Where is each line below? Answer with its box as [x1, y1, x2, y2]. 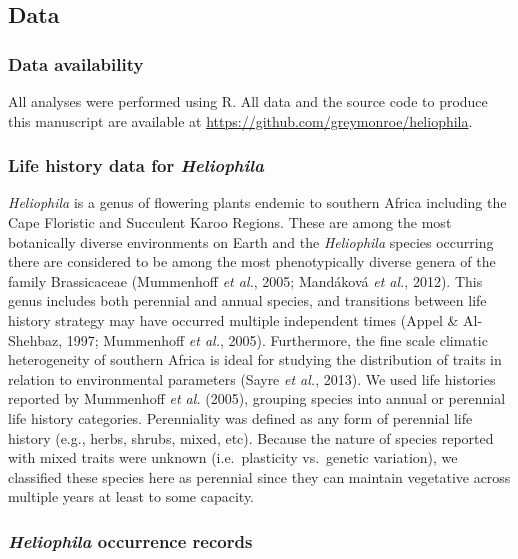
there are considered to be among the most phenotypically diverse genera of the [8, 251, 496, 272]
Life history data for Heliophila [8, 153, 264, 178]
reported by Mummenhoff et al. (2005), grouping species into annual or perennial [8, 388, 506, 409]
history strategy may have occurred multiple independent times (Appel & [8, 309, 459, 330]
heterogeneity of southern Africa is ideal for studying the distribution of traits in [8, 349, 502, 370]
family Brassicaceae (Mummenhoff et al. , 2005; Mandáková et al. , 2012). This [8, 270, 483, 291]
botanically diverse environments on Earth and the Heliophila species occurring [8, 231, 494, 252]
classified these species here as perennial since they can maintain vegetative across [8, 466, 511, 487]
